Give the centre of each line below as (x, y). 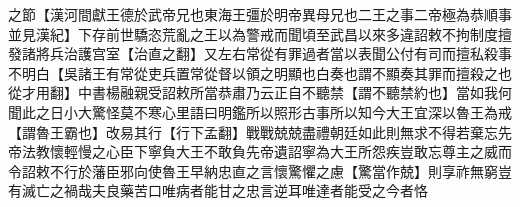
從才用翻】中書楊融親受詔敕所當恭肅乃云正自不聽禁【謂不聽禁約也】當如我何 (260, 92)
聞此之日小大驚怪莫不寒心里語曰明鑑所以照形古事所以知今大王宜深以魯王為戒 (260, 111)
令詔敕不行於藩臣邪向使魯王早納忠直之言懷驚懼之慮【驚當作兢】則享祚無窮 (253, 170)
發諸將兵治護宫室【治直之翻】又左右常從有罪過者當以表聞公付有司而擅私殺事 (260, 53)
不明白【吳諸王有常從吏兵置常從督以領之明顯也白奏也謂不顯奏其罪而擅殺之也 (260, 72)
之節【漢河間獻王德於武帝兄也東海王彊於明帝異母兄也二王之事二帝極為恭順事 (260, 14)
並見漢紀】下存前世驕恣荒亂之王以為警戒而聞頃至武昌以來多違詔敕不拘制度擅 (260, 33)
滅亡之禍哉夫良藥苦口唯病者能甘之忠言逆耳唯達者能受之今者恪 (224, 190)
